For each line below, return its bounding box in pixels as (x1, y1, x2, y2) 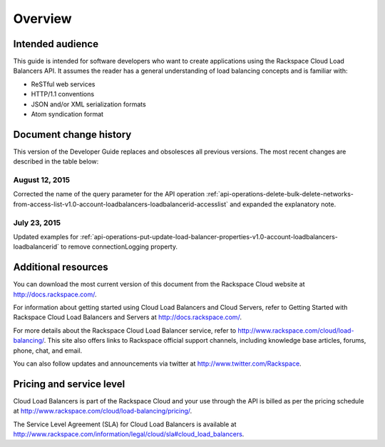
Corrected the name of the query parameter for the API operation (13, 190, 205, 199)
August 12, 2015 (13, 175, 71, 185)
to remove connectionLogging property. (61, 243, 178, 251)
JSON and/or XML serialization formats (31, 100, 146, 109)
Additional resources (13, 261, 108, 273)
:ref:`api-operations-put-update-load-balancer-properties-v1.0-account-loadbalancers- (79, 232, 339, 241)
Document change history (13, 129, 132, 141)
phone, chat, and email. (13, 346, 83, 355)
